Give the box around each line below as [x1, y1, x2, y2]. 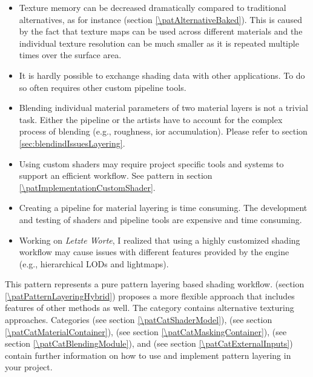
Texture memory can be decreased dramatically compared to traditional [19, 1, 286, 13]
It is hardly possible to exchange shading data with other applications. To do [19, 68, 305, 81]
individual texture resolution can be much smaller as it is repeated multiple [19, 36, 299, 49]
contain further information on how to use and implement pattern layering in [5, 349, 291, 361]
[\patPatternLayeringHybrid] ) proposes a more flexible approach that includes [5, 289, 295, 302]
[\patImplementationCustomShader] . [19, 181, 156, 193]
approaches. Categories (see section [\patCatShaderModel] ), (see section [5, 313, 272, 326]
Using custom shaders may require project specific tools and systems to [19, 157, 284, 170]
